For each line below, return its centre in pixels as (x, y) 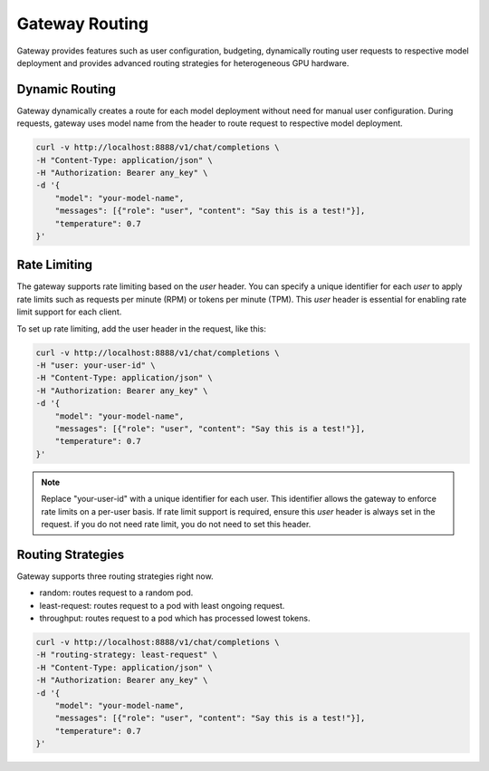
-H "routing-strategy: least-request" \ (126, 655)
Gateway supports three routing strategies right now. (115, 576)
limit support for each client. (69, 312)
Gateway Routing (83, 24)
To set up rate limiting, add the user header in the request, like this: (141, 328)
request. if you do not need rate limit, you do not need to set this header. (176, 524)
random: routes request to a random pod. (116, 593)
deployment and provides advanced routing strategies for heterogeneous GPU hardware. (183, 63)
